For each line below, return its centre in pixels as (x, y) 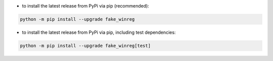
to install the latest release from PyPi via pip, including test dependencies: (99, 32)
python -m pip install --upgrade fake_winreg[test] (85, 46)
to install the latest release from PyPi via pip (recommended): (85, 6)
